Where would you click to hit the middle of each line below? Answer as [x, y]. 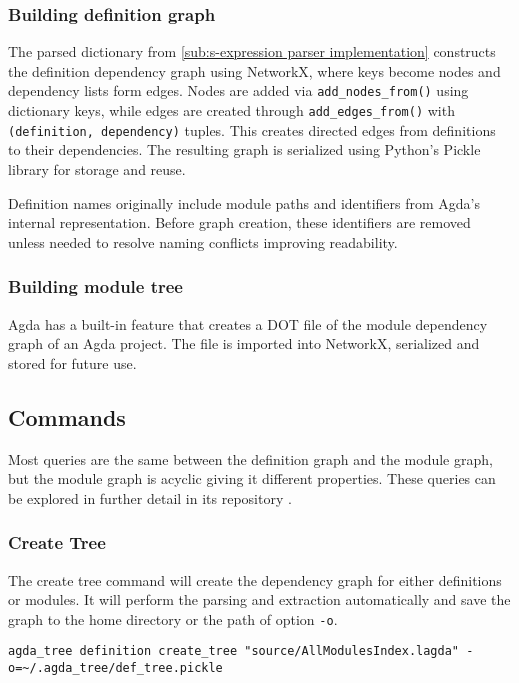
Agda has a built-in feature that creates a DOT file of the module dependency [248, 323]
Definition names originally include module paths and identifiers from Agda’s [244, 202]
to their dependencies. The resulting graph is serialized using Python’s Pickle [244, 149]
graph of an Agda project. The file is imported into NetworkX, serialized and [244, 343]
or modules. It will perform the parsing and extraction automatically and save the [259, 599]
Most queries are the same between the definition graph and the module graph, [250, 458]
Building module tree [95, 286]
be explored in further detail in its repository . [150, 497]
